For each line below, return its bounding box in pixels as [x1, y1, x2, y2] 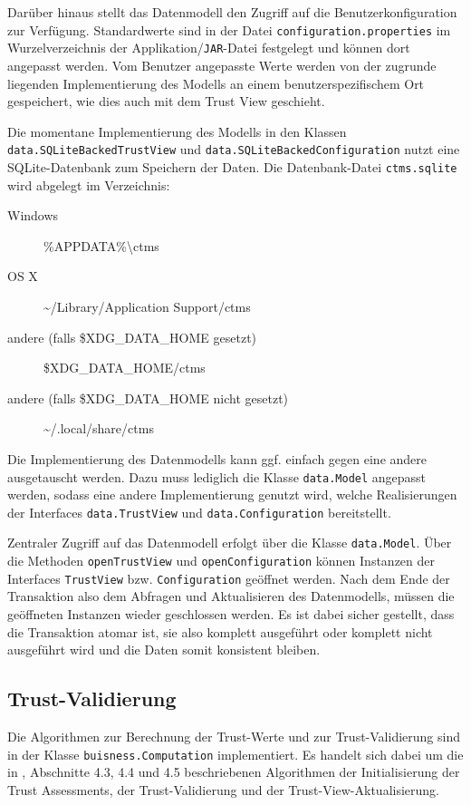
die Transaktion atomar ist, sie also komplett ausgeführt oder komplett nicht [7, 622, 433, 641]
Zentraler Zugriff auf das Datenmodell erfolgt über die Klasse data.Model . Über [7, 533, 452, 552]
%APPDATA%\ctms [43, 236, 159, 255]
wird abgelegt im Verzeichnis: [7, 175, 170, 194]
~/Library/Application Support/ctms [43, 296, 251, 315]
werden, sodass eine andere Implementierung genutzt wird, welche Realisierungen [7, 485, 457, 504]
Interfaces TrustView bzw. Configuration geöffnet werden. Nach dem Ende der [7, 568, 450, 587]
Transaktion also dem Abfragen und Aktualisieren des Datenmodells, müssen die [7, 587, 455, 606]
